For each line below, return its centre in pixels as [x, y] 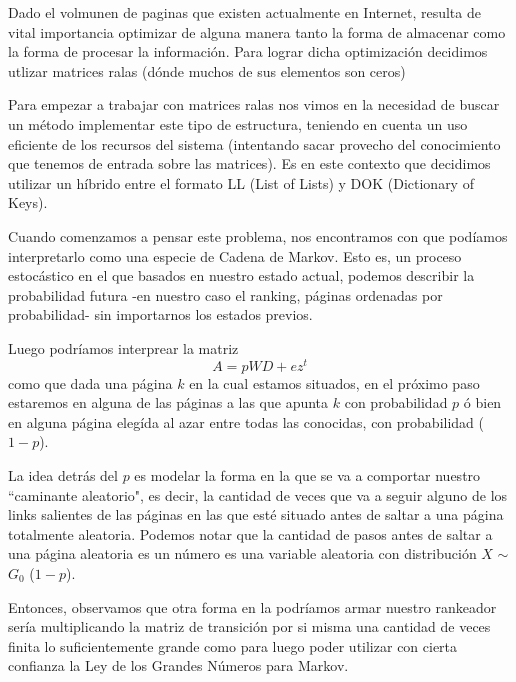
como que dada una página [90, 382]
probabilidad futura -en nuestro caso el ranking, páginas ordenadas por [225, 294]
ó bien [482, 402]
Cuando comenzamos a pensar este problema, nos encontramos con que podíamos [258, 235]
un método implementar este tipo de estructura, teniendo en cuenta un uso [238, 123]
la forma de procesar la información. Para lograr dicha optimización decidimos [248, 51]
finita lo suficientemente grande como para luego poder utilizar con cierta [233, 645]
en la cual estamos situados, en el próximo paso [334, 382]
